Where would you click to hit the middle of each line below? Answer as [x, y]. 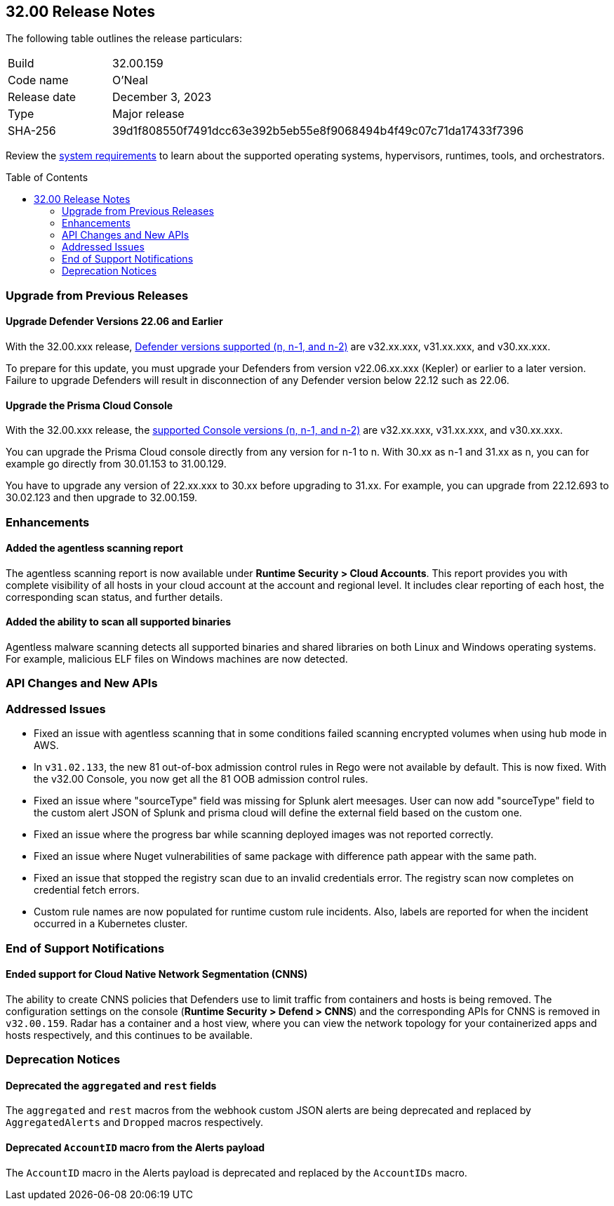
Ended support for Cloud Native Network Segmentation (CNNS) [157, 974]
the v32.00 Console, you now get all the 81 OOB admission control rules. [201, 779]
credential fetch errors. [87, 890]
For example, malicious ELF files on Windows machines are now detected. [177, 659]
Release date [42, 97]
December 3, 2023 [162, 97]
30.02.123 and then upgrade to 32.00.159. [102, 498]
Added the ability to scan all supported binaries [119, 622]
